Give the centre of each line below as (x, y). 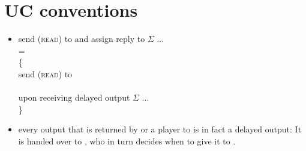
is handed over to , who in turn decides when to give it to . (127, 141)
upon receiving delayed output (74, 97)
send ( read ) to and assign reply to (82, 39)
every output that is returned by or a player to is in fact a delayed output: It (160, 129)
